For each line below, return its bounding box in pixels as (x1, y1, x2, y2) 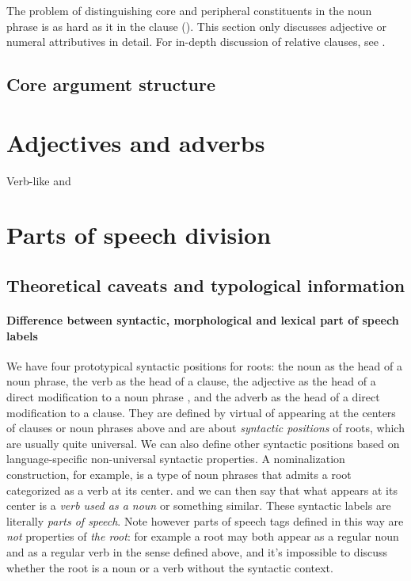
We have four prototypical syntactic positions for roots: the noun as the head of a (6, 357, 402, 374)
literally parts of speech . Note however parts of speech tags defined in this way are (6, 512, 404, 529)
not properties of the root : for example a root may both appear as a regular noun (6, 528, 399, 545)
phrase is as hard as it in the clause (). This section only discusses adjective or (6, 17, 387, 34)
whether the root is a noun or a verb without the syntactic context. (6, 559, 333, 575)
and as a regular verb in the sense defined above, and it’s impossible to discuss (6, 543, 388, 560)
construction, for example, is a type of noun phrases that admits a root (6, 465, 352, 482)
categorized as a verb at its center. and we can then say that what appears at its (6, 481, 398, 498)
